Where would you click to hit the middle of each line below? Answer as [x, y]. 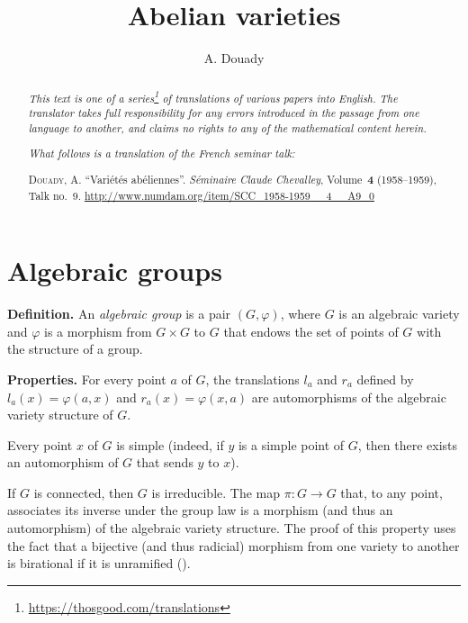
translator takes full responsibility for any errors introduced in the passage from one [224, 113]
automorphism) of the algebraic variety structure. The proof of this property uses [232, 528]
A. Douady [234, 58]
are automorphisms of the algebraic [349, 397]
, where [300, 314]
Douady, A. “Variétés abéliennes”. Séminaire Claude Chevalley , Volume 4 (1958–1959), [233, 179]
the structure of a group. [75, 349]
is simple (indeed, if [170, 444]
